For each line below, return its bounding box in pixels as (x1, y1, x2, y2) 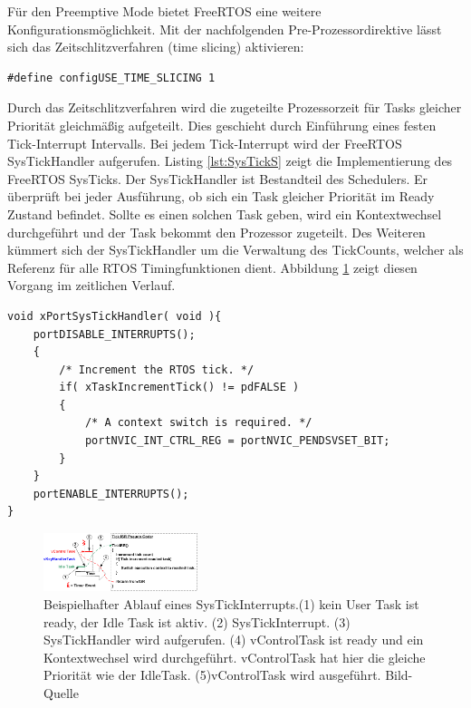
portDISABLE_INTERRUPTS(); (33, 327, 196, 341)
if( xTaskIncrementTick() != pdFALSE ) (59, 381, 300, 394)
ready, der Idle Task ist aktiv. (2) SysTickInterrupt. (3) (43, 612, 351, 631)
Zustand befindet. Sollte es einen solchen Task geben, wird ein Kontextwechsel (7, 204, 442, 223)
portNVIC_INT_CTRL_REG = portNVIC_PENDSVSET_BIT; (84, 434, 390, 448)
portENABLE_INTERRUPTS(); (33, 487, 189, 500)
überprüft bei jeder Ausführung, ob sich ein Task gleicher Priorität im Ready (7, 187, 435, 206)
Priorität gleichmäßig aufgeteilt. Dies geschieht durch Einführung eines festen (7, 115, 437, 134)
